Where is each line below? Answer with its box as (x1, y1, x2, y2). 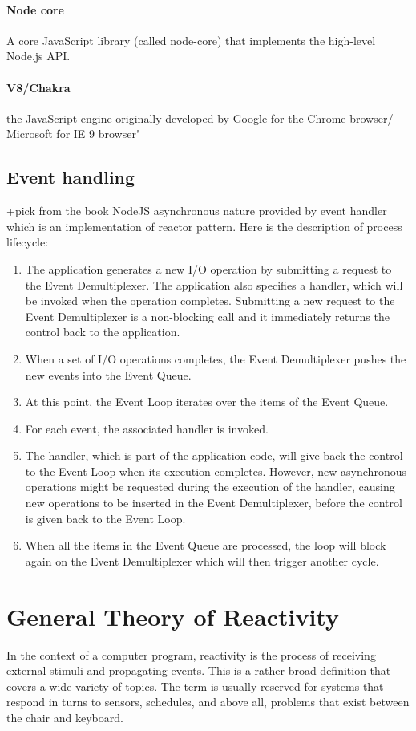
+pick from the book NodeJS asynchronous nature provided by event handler (6, 202, 387, 219)
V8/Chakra (6, 79, 71, 95)
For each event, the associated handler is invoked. (25, 420, 269, 437)
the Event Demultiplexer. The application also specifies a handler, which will (25, 276, 403, 293)
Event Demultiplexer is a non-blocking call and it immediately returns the (25, 307, 390, 324)
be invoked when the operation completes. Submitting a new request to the (25, 292, 395, 309)
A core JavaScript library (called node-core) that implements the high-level (6, 31, 376, 48)
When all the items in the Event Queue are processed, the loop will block (25, 537, 386, 554)
